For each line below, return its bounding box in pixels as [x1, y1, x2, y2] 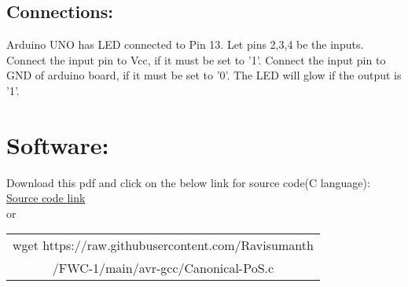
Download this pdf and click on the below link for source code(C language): [6, 174, 370, 190]
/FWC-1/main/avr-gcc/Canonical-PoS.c [52, 259, 274, 278]
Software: [6, 128, 109, 160]
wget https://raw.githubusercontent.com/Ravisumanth [13, 236, 314, 255]
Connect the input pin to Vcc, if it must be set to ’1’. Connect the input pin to [6, 51, 386, 68]
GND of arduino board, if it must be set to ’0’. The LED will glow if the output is [6, 67, 402, 83]
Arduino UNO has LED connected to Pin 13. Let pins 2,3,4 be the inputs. [6, 36, 364, 53]
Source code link [6, 189, 86, 206]
